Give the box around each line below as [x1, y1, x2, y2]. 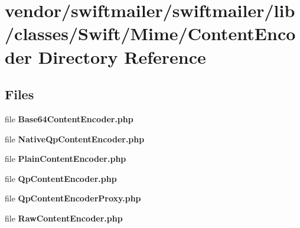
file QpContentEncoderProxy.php [5, 192, 141, 204]
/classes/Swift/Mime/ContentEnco [5, 21, 296, 45]
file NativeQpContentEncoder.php [5, 132, 145, 145]
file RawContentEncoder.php [5, 211, 123, 224]
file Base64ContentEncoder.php [5, 112, 133, 125]
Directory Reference [38, 44, 206, 69]
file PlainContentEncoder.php [5, 152, 126, 165]
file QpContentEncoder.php [5, 172, 117, 184]
